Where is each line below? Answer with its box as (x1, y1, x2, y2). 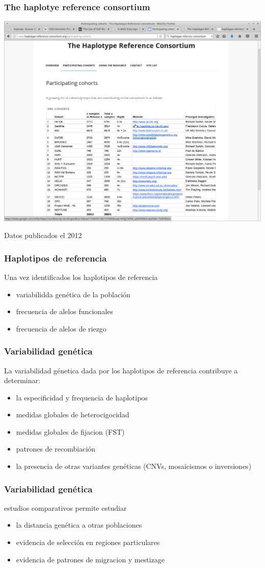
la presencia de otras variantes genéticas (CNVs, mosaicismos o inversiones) (16, 461, 252, 471)
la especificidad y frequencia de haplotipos (16, 392, 148, 403)
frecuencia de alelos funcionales (16, 306, 113, 317)
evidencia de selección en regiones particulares (16, 537, 160, 548)
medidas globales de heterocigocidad (16, 409, 129, 420)
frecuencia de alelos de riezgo (16, 323, 107, 334)
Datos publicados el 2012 (4, 230, 82, 241)
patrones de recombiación (16, 443, 96, 454)
